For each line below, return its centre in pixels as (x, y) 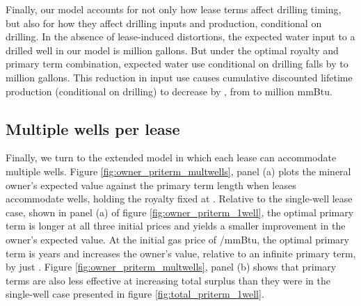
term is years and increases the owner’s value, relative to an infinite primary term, (181, 253)
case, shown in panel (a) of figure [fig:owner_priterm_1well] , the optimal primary (180, 212)
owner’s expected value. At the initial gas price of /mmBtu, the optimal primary (177, 239)
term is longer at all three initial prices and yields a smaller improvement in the (176, 226)
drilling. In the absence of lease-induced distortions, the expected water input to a (180, 37)
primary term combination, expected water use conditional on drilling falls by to (177, 64)
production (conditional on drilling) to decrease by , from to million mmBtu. (169, 91)
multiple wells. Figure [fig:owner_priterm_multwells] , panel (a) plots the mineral (178, 171)
